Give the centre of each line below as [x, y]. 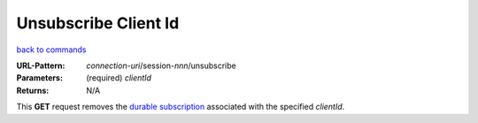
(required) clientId [119, 78]
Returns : [33, 90]
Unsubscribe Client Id [98, 23]
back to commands [51, 50]
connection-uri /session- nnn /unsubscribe [161, 65]
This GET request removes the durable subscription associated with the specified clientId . [181, 107]
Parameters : [40, 78]
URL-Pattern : [41, 65]
